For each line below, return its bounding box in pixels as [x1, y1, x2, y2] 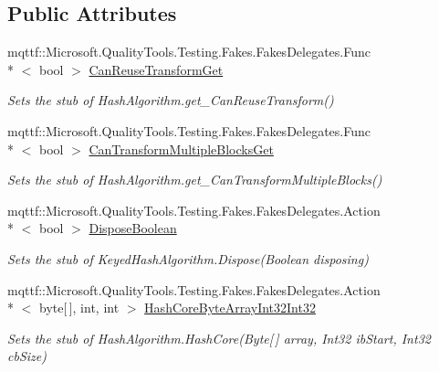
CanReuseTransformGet [89, 59, 224, 79]
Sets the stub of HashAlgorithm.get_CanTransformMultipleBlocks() [7, 170, 382, 189]
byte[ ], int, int [38, 298, 120, 317]
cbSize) [7, 346, 47, 366]
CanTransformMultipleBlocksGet [89, 139, 274, 158]
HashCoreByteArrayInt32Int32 [144, 298, 316, 317]
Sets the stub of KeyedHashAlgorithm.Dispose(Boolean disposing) [7, 249, 369, 268]
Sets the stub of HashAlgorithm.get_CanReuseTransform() [7, 90, 334, 110]
